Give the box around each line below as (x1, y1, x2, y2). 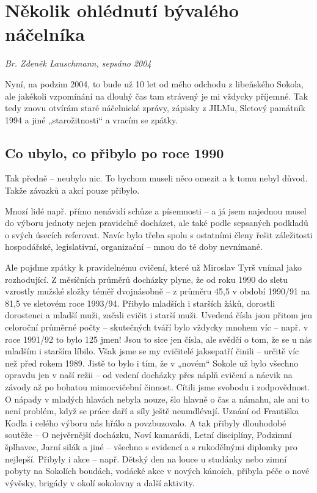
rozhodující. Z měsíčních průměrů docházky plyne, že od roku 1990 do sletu (5, 272, 288, 285)
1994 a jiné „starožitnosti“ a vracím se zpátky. (5, 113, 178, 126)
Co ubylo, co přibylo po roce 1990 (5, 143, 224, 162)
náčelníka (5, 21, 86, 46)
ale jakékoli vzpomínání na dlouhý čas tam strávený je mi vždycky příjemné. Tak (5, 89, 308, 102)
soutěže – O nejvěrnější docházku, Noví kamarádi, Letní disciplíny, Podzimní (5, 428, 292, 441)
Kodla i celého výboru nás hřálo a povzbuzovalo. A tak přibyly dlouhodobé (5, 416, 286, 429)
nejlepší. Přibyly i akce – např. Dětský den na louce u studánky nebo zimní (5, 452, 287, 465)
